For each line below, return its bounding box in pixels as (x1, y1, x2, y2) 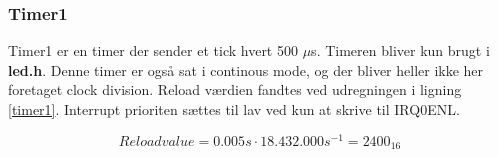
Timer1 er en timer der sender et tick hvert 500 (8, 40, 298, 61)
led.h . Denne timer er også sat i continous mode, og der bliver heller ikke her (8, 59, 484, 80)
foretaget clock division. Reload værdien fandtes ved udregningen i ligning (8, 79, 462, 100)
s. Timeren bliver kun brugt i (311, 40, 490, 61)
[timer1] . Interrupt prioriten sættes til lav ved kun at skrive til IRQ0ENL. (8, 99, 460, 119)
